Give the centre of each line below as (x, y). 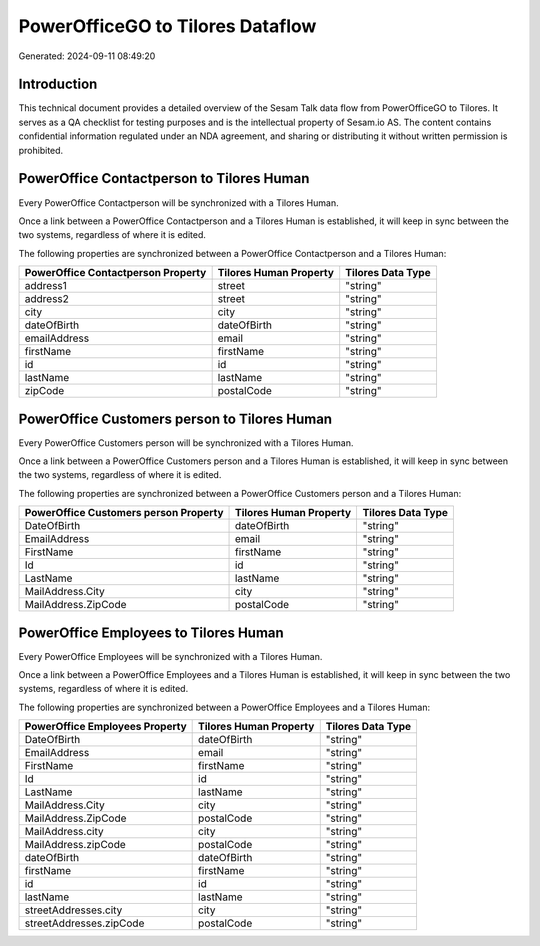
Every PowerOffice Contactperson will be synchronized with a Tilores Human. (178, 202)
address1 (45, 286)
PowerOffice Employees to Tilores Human (151, 632)
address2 (47, 299)
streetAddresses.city (73, 910)
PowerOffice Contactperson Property (115, 273)
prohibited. (41, 150)
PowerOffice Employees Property (105, 727)
